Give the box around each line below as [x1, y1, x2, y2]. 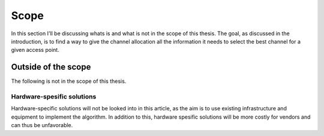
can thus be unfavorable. [11, 122, 73, 129]
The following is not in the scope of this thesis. [11, 78, 127, 85]
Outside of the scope [11, 62, 91, 72]
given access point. [11, 47, 59, 54]
